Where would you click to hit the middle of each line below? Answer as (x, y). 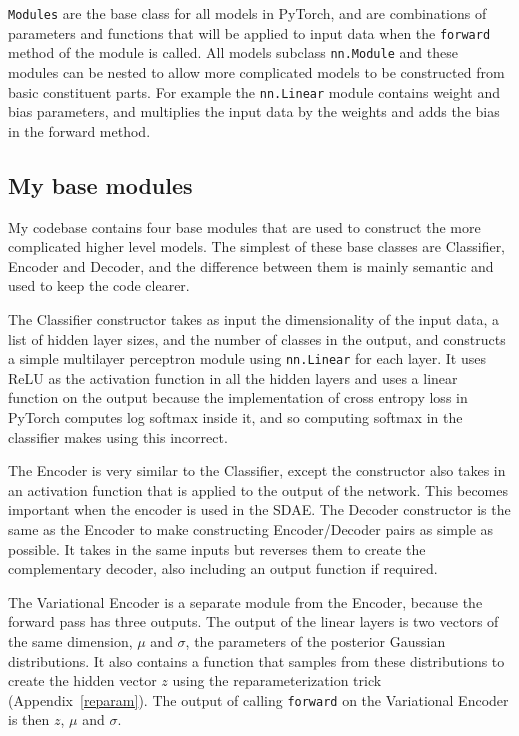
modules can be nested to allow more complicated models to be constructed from (256, 71)
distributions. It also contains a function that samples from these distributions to (256, 660)
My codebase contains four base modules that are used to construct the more (244, 226)
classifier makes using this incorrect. (118, 436)
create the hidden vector (82, 680)
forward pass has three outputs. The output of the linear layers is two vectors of (253, 621)
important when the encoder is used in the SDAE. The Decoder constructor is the (259, 509)
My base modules (100, 184)
